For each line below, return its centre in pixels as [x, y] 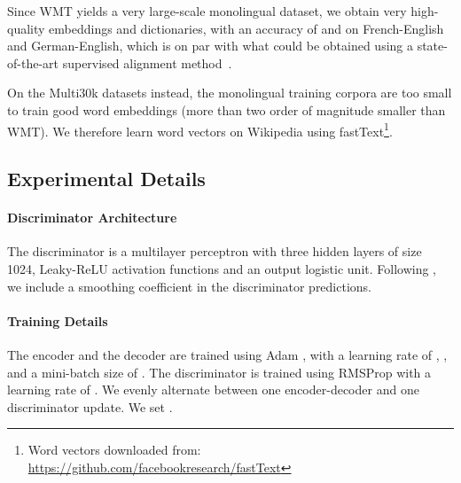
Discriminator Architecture [92, 218]
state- [432, 46]
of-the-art [33, 62]
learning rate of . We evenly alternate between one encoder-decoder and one [213, 390]
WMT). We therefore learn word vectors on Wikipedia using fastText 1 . [200, 129]
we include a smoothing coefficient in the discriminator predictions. [190, 286]
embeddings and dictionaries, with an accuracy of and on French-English [246, 28]
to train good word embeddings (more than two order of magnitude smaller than [227, 109]
